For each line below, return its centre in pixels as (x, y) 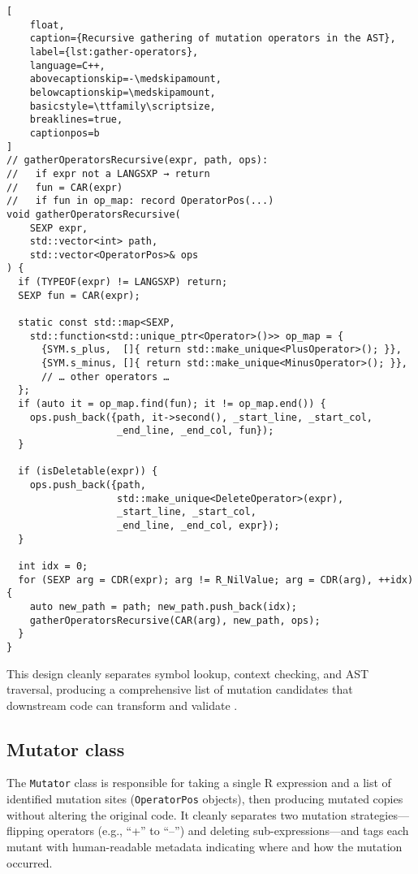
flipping (25, 831)
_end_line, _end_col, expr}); (198, 525)
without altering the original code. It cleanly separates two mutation (177, 814)
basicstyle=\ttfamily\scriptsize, (123, 106)
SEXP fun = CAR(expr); (79, 295)
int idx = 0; (53, 566)
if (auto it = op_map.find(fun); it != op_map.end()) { (172, 404)
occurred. (30, 862)
